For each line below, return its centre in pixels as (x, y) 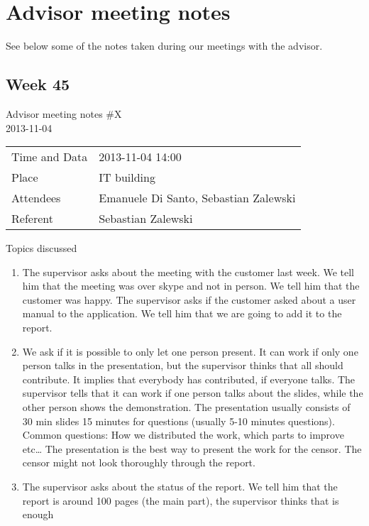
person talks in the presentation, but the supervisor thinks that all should (183, 365)
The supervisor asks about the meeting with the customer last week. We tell (188, 272)
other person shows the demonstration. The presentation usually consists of (186, 407)
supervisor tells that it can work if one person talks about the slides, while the (193, 393)
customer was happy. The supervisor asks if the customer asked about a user (189, 299)
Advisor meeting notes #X (64, 113)
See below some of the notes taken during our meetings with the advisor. (164, 46)
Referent (32, 219)
